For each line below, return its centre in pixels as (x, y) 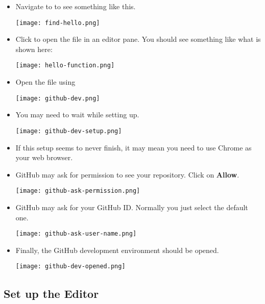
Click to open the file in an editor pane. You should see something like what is (138, 39)
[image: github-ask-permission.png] (78, 191)
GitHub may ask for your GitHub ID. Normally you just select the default (132, 207)
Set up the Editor (51, 293)
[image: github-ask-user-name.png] (76, 234)
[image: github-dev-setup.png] (69, 131)
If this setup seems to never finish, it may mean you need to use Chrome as (134, 147)
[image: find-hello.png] (58, 23)
